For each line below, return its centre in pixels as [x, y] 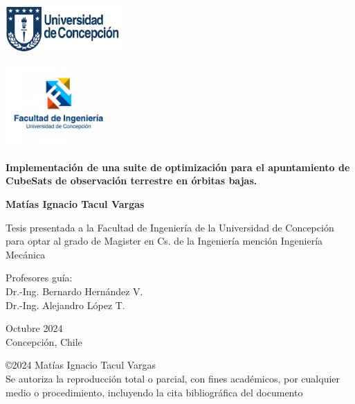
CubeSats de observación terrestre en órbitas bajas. [131, 181]
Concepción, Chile [44, 341]
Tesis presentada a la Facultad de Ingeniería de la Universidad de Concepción [170, 227]
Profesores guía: [39, 278]
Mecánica [26, 254]
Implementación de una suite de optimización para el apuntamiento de [178, 167]
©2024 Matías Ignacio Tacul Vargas [81, 365]
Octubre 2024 [34, 328]
